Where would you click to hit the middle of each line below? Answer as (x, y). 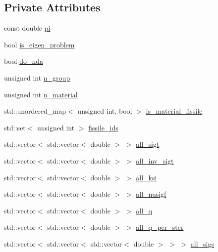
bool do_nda (24, 61)
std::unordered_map (35, 111)
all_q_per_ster (160, 227)
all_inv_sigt (155, 160)
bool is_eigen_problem (39, 44)
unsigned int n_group (37, 77)
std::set (15, 127)
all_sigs (202, 243)
